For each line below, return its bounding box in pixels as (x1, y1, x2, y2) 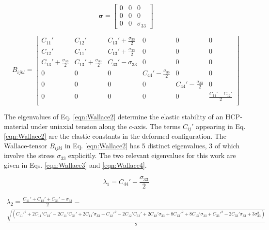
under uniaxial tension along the (31, 121, 127, 131)
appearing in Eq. (196, 121, 246, 131)
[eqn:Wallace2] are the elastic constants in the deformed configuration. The (4, 131, 226, 141)
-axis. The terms (132, 121, 181, 131)
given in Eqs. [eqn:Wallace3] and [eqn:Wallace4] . (4, 159, 147, 170)
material (4, 121, 29, 131)
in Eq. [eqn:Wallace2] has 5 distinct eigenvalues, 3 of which (64, 140, 240, 150)
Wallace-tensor (4, 140, 47, 150)
